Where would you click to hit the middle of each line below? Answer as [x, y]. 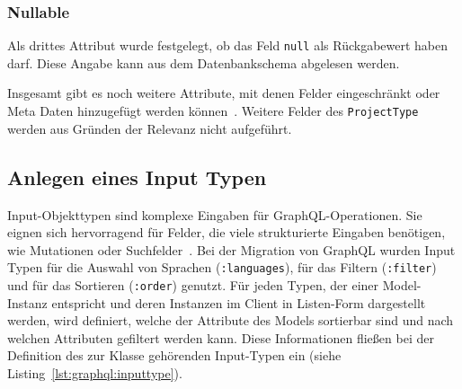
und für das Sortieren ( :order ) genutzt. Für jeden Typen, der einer [193, 284]
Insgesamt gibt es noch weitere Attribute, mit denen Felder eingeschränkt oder [224, 93]
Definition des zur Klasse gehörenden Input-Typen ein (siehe [174, 355]
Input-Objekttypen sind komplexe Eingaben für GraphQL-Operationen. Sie [215, 214]
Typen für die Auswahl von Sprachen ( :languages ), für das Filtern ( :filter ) [222, 267]
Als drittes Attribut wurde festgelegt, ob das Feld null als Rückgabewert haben [228, 45]
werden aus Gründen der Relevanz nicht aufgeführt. [150, 128]
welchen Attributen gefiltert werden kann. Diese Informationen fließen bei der [221, 337]
